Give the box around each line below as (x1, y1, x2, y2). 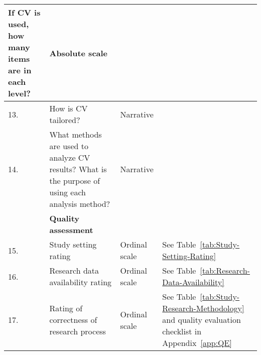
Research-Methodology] (162, 302, 244, 314)
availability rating (49, 276, 112, 288)
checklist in (162, 325, 202, 337)
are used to (49, 140, 88, 152)
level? (8, 87, 31, 99)
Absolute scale (49, 47, 108, 59)
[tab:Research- (200, 265, 250, 276)
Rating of (49, 302, 83, 314)
